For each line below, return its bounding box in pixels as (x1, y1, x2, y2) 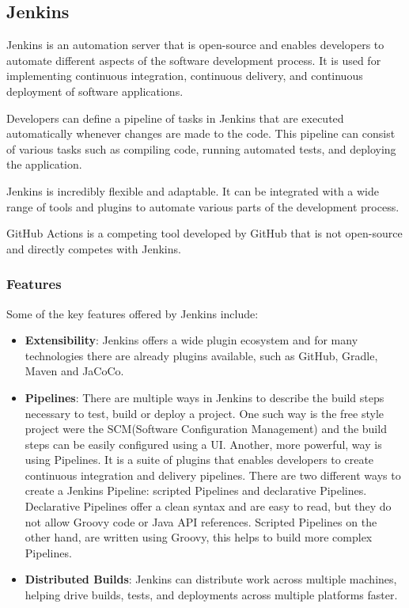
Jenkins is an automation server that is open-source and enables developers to (6, 36, 384, 53)
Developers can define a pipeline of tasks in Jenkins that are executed (6, 109, 344, 126)
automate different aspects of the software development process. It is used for (6, 51, 381, 68)
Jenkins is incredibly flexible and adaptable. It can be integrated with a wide (6, 182, 380, 199)
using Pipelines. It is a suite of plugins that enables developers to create (25, 451, 374, 468)
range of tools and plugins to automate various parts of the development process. (6, 198, 400, 215)
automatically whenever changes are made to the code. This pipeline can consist (6, 125, 396, 142)
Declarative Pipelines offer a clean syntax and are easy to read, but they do (25, 498, 392, 515)
